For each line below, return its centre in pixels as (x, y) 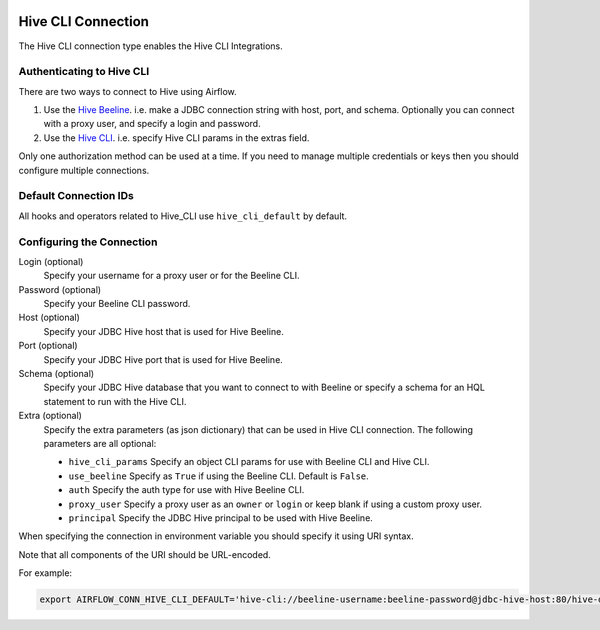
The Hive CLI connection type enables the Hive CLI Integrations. (151, 46)
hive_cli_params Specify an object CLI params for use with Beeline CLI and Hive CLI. (249, 462)
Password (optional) (60, 289)
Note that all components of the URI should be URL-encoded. (145, 554)
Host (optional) (49, 317)
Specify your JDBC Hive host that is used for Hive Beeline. (163, 331)
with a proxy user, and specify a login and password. (152, 124)
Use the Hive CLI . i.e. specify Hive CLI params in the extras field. (176, 137)
